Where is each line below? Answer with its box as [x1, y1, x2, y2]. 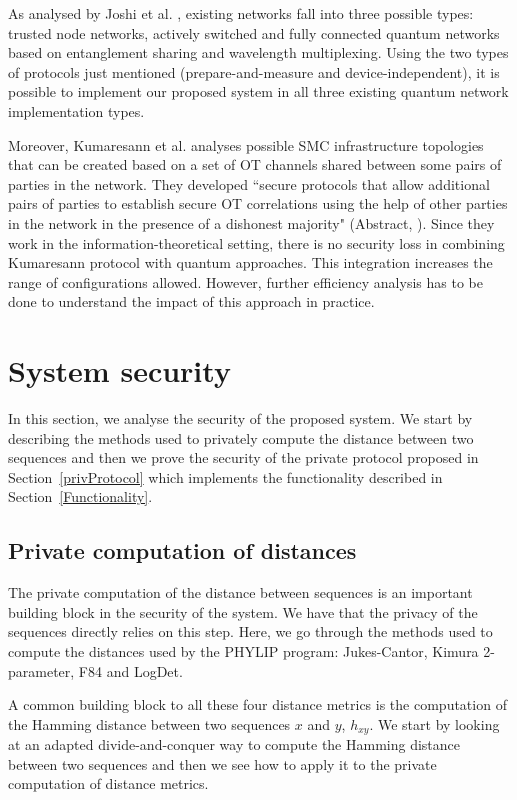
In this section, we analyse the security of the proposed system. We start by [8, 408, 473, 429]
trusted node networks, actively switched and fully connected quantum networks [8, 22, 500, 43]
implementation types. [8, 100, 145, 121]
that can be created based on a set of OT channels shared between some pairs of [8, 154, 502, 175]
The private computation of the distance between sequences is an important [8, 582, 473, 603]
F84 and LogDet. [78, 660, 183, 681]
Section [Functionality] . [8, 486, 153, 507]
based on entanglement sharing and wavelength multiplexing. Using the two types [8, 42, 509, 63]
